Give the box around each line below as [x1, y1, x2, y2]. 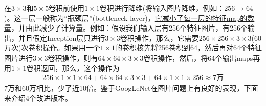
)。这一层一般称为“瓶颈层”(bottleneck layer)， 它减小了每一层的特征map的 [4, 12, 248, 23]
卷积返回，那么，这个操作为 [26, 62, 120, 73]
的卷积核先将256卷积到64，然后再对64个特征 [115, 42, 262, 53]
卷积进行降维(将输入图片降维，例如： [99, 3, 225, 13]
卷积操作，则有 [48, 52, 98, 63]
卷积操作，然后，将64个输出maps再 [143, 52, 260, 63]
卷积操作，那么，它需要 [120, 32, 199, 43]
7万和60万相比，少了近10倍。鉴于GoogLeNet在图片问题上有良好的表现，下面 [4, 83, 258, 93]
